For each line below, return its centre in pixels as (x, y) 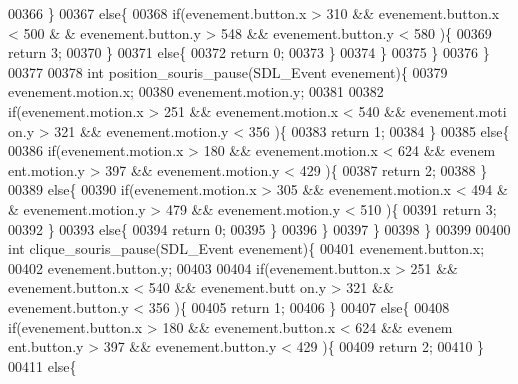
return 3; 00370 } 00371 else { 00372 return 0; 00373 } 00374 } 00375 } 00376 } (249, 52)
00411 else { (42, 365)
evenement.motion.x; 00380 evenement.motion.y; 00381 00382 (196, 91)
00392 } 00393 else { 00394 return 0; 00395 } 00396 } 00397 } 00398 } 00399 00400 (259, 228)
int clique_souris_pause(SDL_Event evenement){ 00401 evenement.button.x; (246, 248)
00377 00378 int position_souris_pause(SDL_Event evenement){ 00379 (228, 71)
